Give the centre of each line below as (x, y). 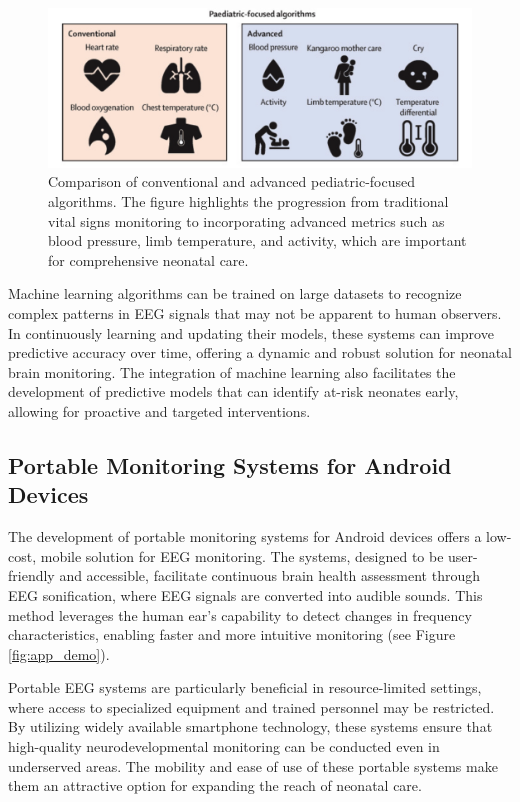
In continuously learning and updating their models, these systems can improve (251, 332)
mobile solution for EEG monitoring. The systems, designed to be (242, 555)
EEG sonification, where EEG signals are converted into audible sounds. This (245, 594)
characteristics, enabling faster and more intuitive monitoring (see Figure (232, 634)
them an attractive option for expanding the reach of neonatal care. (215, 785)
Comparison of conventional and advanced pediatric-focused (231, 181)
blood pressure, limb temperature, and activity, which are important (257, 240)
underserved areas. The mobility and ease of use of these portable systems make (253, 765)
